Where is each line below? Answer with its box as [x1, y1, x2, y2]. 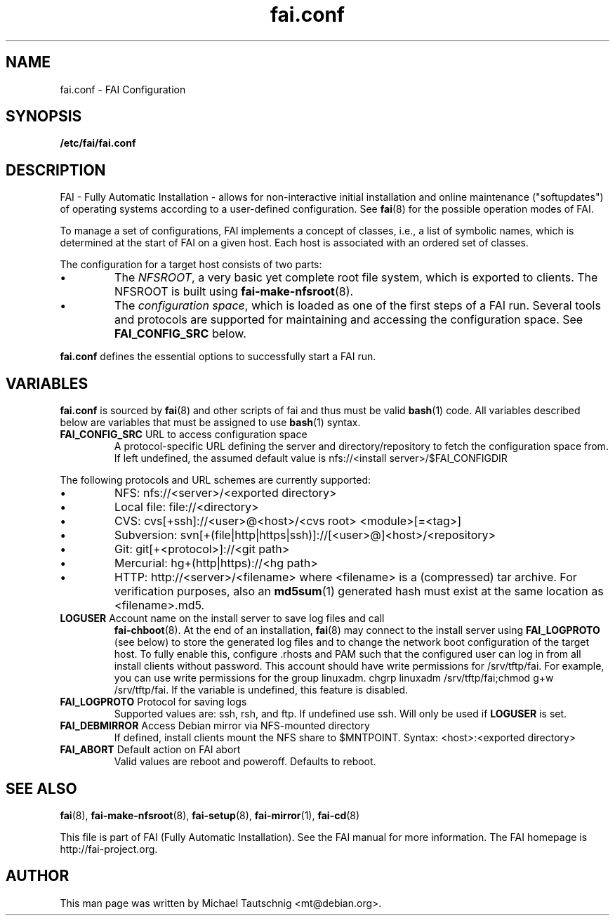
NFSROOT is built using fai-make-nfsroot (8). [114, 284, 354, 299]
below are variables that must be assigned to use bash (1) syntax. [60, 416, 361, 429]
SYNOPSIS [6, 107, 82, 126]
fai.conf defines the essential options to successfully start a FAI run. [60, 350, 376, 363]
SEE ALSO [6, 779, 77, 797]
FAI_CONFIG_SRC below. [114, 326, 246, 341]
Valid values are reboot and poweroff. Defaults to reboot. [114, 755, 376, 768]
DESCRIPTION [6, 161, 106, 179]
